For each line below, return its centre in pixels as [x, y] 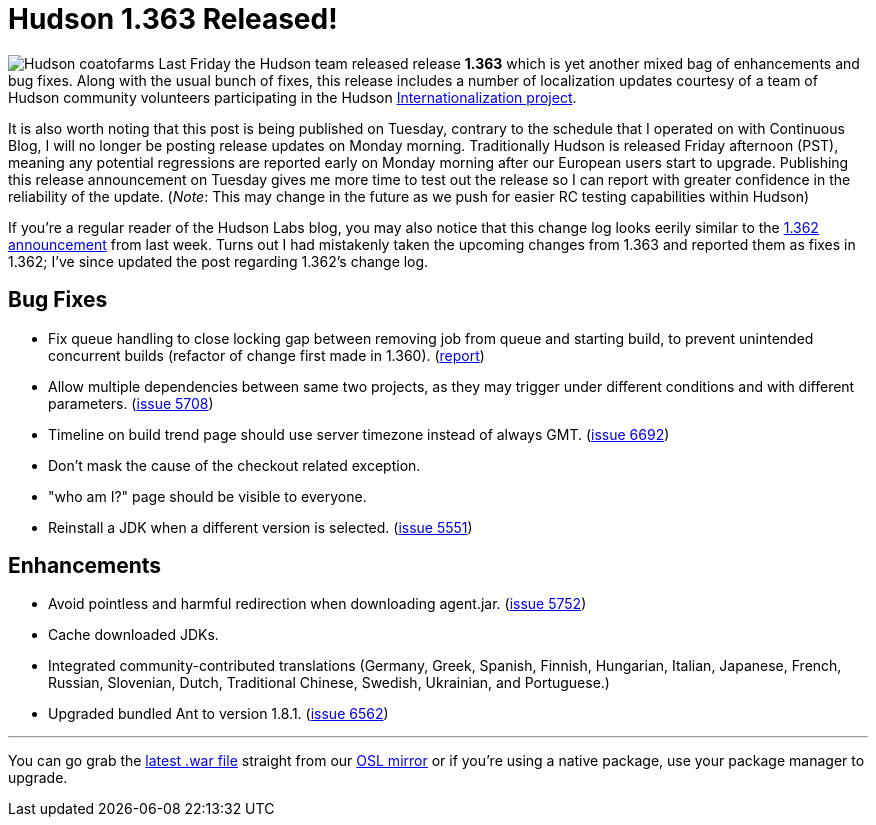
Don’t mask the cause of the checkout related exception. [234, 465]
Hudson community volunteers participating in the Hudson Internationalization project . [292, 97]
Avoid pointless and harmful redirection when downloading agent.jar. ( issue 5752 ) [317, 604]
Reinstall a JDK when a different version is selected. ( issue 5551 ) [260, 527]
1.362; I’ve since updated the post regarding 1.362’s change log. [218, 261]
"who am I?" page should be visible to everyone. [207, 496]
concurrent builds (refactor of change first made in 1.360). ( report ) [266, 355]
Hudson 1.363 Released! [173, 19]
